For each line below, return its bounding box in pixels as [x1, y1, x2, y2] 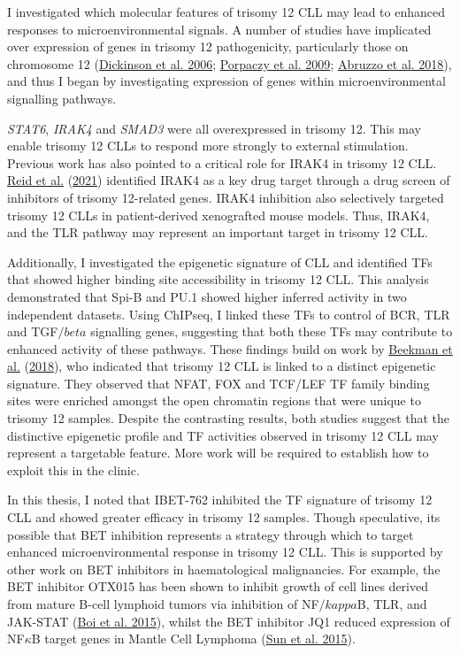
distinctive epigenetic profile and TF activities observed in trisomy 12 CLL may [7, 426, 439, 444]
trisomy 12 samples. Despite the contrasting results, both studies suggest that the [7, 409, 450, 427]
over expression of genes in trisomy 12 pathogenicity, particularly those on [7, 37, 409, 56]
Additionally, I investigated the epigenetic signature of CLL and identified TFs [7, 252, 433, 271]
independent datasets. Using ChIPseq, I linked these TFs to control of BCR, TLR [7, 304, 450, 323]
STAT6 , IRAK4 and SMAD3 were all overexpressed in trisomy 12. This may [7, 119, 421, 137]
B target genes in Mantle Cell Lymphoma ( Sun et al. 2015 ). [31, 629, 356, 648]
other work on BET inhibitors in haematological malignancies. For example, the [7, 559, 441, 578]
